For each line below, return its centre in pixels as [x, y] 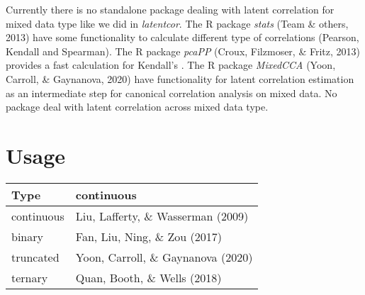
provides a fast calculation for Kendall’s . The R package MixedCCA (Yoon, [171, 65]
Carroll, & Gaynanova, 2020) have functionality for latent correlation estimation [180, 78]
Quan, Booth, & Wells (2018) [148, 277]
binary [27, 236]
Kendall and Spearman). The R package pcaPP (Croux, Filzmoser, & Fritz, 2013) [183, 51]
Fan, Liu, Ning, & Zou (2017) [149, 236]
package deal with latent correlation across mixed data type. [137, 107]
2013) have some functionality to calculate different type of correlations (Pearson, [182, 37]
